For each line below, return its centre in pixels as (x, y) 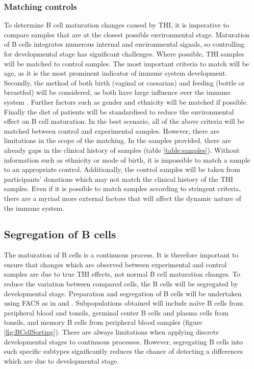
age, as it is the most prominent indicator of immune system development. (116, 73)
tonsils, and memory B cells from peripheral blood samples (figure (103, 322)
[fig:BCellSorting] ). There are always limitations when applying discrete (112, 332)
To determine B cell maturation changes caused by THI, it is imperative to (117, 25)
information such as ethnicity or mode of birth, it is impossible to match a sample (127, 159)
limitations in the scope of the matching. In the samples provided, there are (118, 140)
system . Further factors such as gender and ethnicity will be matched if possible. (126, 101)
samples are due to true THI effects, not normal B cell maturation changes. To (122, 274)
